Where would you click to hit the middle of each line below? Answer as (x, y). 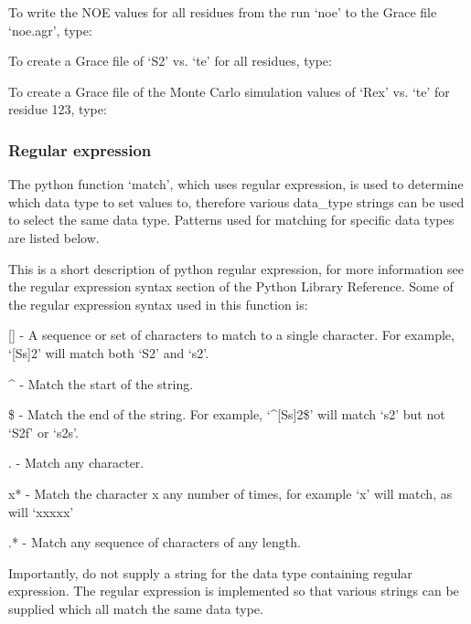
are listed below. (54, 237)
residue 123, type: (58, 109)
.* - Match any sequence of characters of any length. (155, 542)
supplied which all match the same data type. (136, 608)
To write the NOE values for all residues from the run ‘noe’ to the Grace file (223, 12)
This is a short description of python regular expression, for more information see (236, 268)
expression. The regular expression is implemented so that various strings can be (234, 591)
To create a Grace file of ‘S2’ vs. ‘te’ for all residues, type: (170, 61)
